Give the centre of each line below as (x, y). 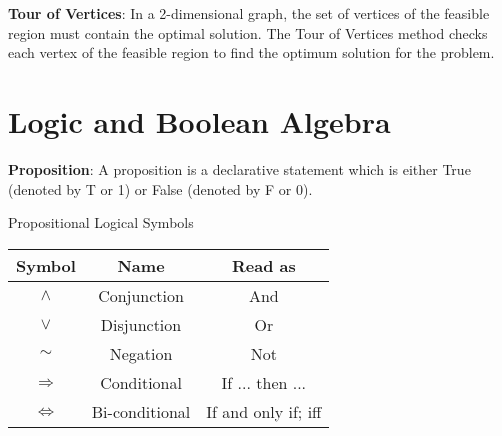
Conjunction (141, 295)
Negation (141, 353)
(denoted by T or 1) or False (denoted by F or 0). (160, 188)
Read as (263, 265)
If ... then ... (264, 382)
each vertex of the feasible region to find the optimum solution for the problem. (251, 52)
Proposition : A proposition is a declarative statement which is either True (239, 168)
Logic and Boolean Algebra (199, 120)
